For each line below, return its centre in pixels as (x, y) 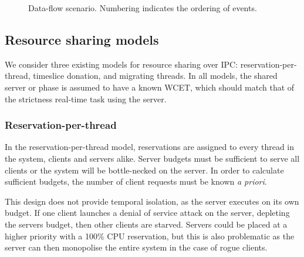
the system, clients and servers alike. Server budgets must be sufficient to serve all (152, 158)
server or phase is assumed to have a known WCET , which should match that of (150, 87)
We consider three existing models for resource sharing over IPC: (121, 64)
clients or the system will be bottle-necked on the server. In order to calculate (144, 170)
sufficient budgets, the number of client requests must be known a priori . (136, 181)
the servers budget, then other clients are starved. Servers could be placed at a (146, 224)
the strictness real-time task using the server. (86, 99)
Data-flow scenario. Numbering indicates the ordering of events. (143, 8)
